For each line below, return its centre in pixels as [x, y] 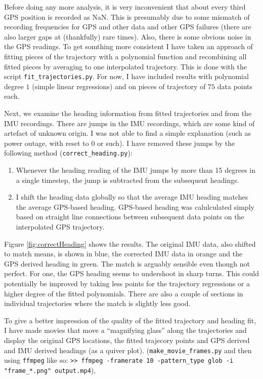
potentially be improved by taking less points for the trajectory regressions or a [127, 283]
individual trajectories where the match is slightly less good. [97, 303]
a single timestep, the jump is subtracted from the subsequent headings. [127, 180]
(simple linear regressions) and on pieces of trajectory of [119, 86]
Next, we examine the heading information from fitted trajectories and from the [128, 113]
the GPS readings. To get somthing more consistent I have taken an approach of [128, 46]
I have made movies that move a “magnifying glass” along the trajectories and [125, 330]
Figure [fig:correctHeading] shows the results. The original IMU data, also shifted [130, 243]
